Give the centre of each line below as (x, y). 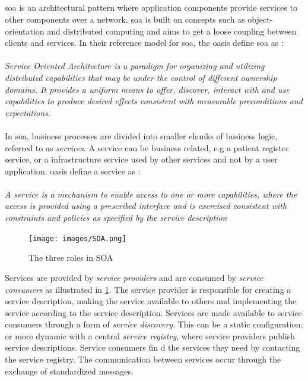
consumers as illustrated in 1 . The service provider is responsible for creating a (148, 289)
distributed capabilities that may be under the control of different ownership (141, 77)
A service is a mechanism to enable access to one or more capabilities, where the (151, 194)
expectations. (28, 112)
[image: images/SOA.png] (77, 238)
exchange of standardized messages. (69, 371)
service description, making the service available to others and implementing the (151, 301)
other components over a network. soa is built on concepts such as (125, 19)
